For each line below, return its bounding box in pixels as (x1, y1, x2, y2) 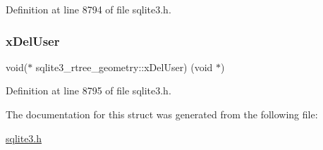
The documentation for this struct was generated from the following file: (6, 107, 318, 121)
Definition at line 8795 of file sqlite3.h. (6, 83, 171, 98)
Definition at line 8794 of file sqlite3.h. (6, 2, 171, 16)
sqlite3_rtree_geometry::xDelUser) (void (35, 59, 213, 74)
